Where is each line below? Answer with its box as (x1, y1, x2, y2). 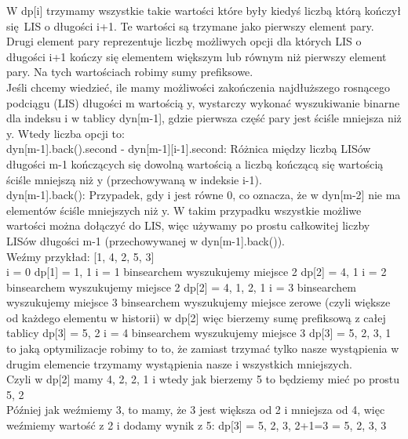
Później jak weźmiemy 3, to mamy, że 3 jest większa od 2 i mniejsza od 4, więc (6, 401, 385, 418)
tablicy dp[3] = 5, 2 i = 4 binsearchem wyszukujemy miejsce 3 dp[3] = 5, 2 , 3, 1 (6, 325, 392, 341)
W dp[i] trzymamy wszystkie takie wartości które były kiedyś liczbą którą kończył (6, 2, 401, 18)
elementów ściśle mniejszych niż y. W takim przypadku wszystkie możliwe (6, 201, 362, 218)
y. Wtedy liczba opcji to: (6, 125, 125, 141)
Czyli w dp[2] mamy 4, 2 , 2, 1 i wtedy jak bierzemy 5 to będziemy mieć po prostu (6, 371, 400, 387)
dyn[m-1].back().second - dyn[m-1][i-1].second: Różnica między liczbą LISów (6, 140, 371, 157)
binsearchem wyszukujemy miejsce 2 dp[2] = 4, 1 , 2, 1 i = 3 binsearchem (6, 278, 357, 295)
